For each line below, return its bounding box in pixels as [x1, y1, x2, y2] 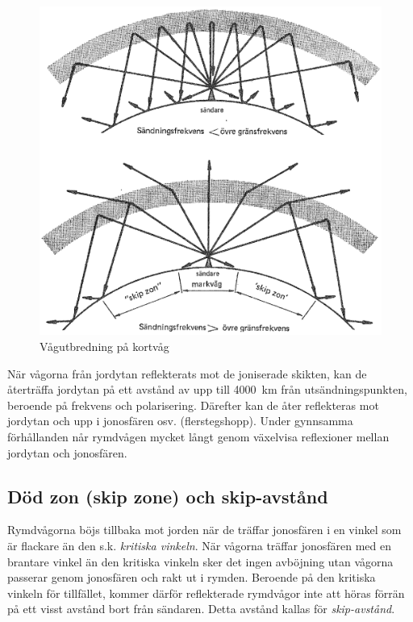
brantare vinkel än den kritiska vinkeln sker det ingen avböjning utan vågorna [7, 553, 394, 570]
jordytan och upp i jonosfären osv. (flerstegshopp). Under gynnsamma [7, 412, 353, 429]
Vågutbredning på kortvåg [40, 338, 169, 355]
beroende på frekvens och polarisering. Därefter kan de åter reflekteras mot [7, 396, 379, 413]
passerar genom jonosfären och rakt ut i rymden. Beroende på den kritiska [7, 569, 376, 586]
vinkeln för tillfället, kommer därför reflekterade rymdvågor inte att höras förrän [7, 584, 405, 601]
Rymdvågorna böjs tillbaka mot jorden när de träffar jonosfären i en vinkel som [7, 521, 402, 538]
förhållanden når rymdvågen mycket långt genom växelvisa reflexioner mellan [7, 428, 390, 445]
